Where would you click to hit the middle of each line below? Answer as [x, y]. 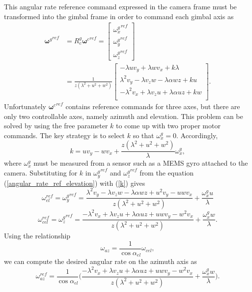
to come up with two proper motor [168, 126]
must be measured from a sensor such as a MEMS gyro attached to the [141, 163]
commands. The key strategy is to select [65, 135]
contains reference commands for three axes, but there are [153, 106]
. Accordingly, [197, 135]
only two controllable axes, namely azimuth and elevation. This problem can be [124, 116]
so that [143, 135]
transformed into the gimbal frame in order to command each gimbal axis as [119, 16]
